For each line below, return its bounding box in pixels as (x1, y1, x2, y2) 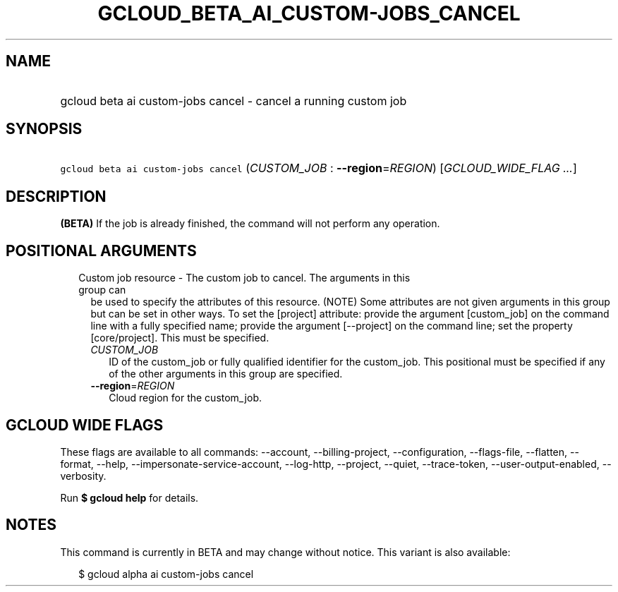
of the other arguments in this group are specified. (109, 368, 343, 380)
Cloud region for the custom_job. (109, 392, 262, 404)
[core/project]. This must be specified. (90, 332, 269, 344)
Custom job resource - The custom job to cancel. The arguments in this (78, 272, 411, 284)
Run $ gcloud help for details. (60, 491, 199, 504)
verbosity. (60, 469, 107, 482)
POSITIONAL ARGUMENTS (6, 241, 197, 260)
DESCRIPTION (6, 187, 107, 205)
